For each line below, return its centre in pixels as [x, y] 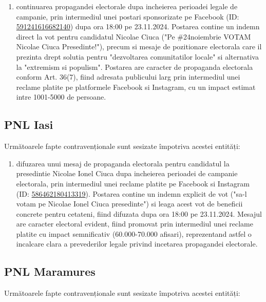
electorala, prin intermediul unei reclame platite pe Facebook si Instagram [133, 183]
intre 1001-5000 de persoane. [61, 97]
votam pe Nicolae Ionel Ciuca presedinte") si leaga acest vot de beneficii [129, 204]
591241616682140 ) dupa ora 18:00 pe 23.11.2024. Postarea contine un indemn [138, 26]
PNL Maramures [50, 271]
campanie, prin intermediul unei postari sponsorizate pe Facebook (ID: [128, 16]
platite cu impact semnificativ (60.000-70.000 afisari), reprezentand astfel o [134, 233]
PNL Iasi [29, 125]
